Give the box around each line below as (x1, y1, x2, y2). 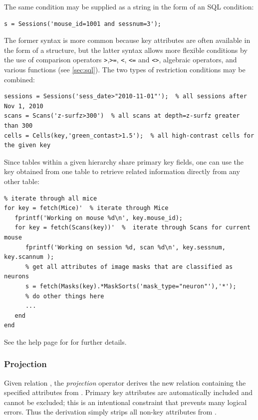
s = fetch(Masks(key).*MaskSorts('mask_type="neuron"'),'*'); (25, 282, 237, 290)
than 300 (4, 122, 33, 129)
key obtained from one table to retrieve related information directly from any (4, 166, 240, 177)
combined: (4, 74, 35, 84)
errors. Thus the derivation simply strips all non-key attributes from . (4, 407, 217, 417)
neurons (4, 273, 29, 280)
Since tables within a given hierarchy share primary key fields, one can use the (4, 156, 244, 167)
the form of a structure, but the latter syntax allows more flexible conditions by (4, 44, 248, 55)
